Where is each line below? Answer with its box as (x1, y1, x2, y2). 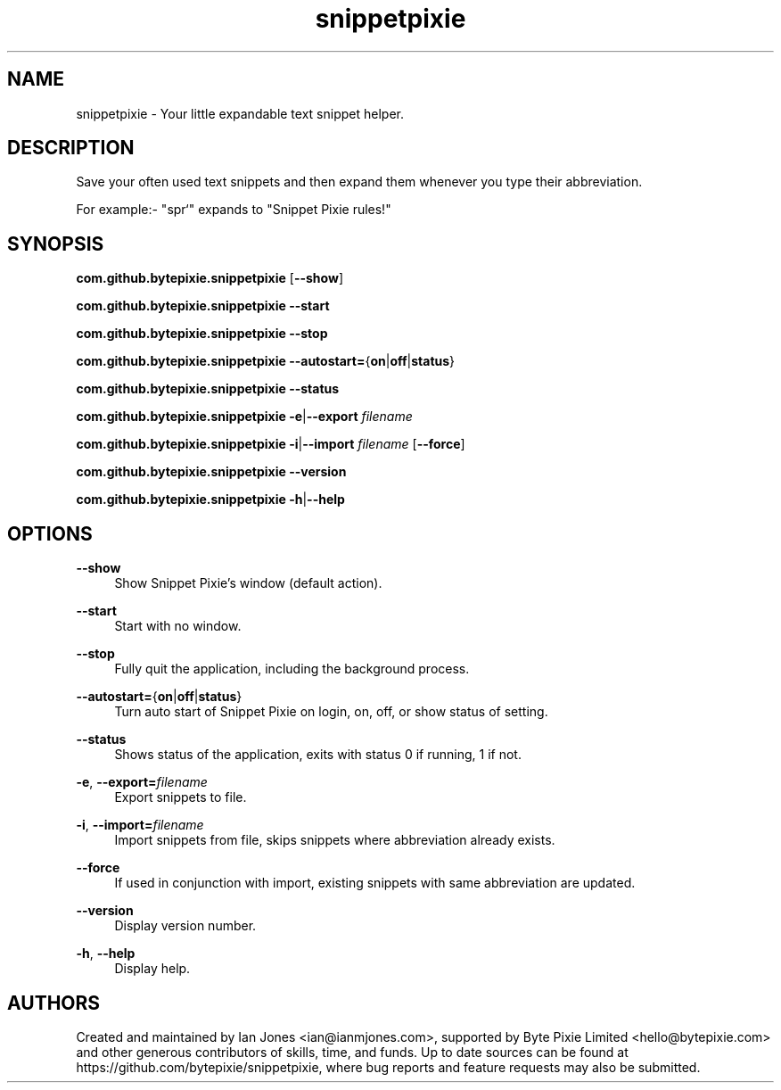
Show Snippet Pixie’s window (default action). (114, 575, 382, 591)
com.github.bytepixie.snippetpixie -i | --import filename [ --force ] (76, 436, 465, 452)
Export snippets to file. (114, 789, 247, 805)
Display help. (114, 961, 191, 977)
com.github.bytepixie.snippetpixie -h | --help (76, 491, 345, 508)
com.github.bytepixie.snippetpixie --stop (76, 326, 328, 342)
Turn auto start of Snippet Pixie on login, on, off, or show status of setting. (114, 704, 548, 720)
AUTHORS (7, 991, 101, 1014)
